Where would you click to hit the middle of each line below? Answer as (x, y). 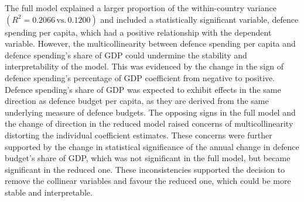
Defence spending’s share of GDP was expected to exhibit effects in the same (143, 89)
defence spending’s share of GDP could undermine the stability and (126, 55)
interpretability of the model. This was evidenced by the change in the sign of (144, 66)
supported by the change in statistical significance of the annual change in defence (152, 146)
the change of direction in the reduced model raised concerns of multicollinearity (149, 123)
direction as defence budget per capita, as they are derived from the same (137, 101)
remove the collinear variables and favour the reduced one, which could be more (148, 181)
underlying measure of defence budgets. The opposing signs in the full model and (150, 112)
